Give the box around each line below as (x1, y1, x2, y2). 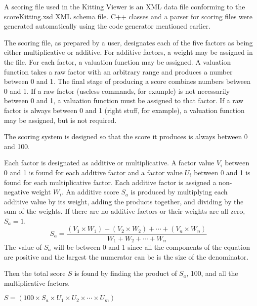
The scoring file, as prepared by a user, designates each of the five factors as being (4, 37, 253, 47)
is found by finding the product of (74, 268, 177, 278)
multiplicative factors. (4, 277, 70, 288)
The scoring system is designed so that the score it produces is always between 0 (4, 131, 248, 142)
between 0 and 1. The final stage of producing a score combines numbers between (4, 76, 251, 86)
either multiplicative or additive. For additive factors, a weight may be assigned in (4, 47, 253, 57)
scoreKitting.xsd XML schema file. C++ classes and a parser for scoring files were (4, 11, 253, 21)
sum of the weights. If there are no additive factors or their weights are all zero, (4, 206, 245, 216)
